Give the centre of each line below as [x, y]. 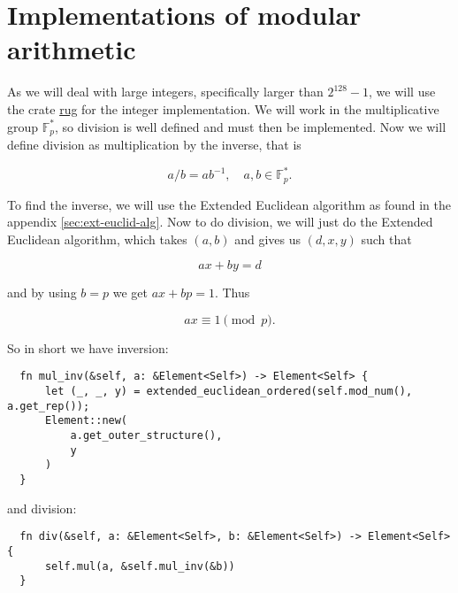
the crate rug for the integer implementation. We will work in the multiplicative [223, 108]
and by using [42, 293]
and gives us [267, 239]
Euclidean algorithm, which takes [97, 239]
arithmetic [72, 49]
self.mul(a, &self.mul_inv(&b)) [140, 566]
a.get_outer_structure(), [146, 436]
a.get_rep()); [49, 406]
